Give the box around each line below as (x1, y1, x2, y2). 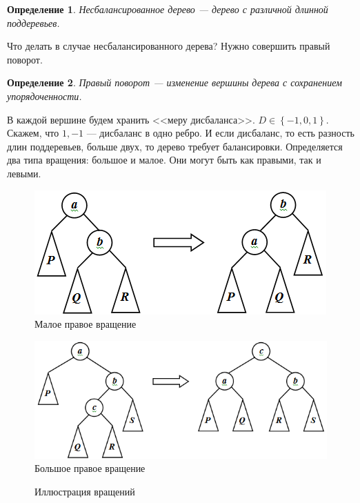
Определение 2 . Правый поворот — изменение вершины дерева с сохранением (7, 75, 342, 90)
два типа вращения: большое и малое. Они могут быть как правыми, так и (7, 152, 321, 167)
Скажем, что (7, 126, 59, 140)
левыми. (7, 166, 41, 180)
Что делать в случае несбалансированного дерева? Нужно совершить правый (7, 39, 330, 53)
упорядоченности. (7, 88, 82, 103)
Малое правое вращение (34, 317, 137, 331)
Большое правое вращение (34, 461, 146, 475)
